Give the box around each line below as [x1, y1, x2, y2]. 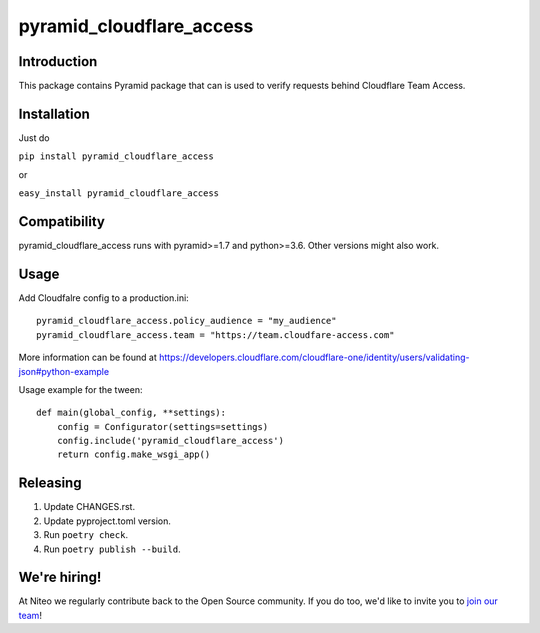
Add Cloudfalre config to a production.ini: [18, 291, 189, 304]
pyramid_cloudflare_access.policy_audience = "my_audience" [36, 315, 337, 327]
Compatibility [18, 213, 105, 230]
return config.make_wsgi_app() [56, 449, 211, 460]
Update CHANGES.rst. [43, 501, 135, 513]
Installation [18, 105, 90, 122]
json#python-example [18, 365, 110, 377]
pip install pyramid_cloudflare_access [18, 151, 214, 162]
